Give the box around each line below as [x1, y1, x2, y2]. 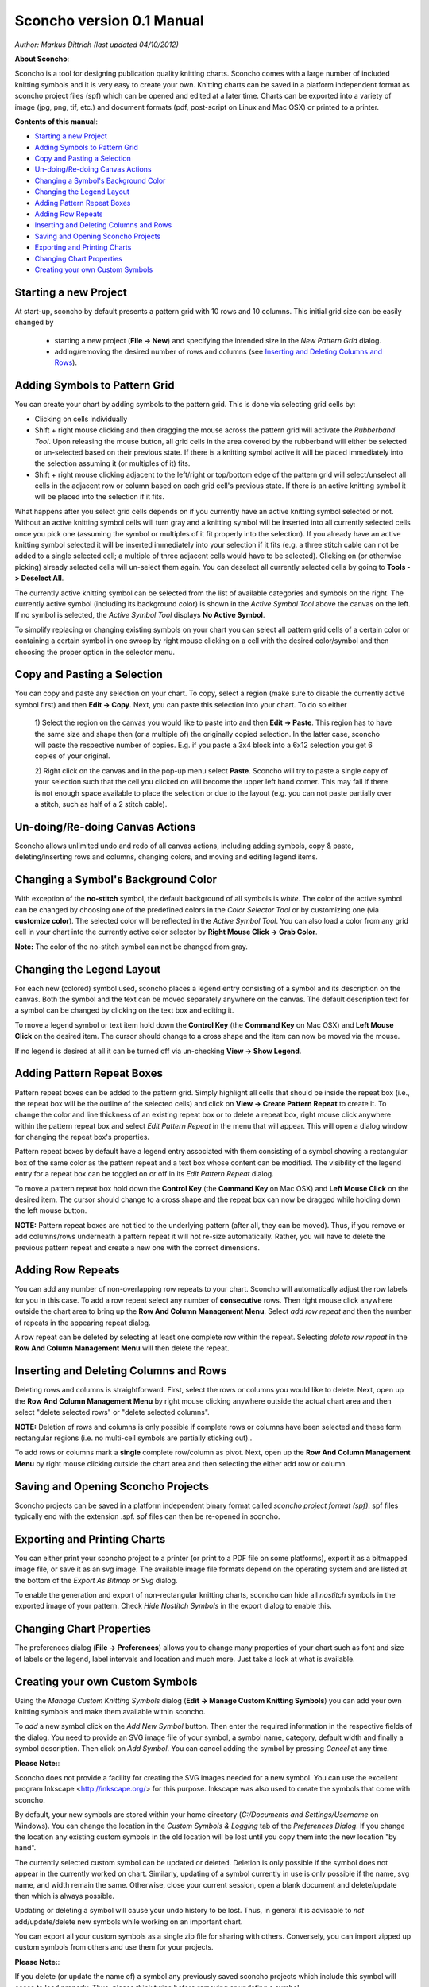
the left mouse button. [14, 1206, 87, 1215]
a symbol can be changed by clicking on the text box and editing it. [14, 1005, 234, 1015]
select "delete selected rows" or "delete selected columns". [14, 1408, 210, 1417]
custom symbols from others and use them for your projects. [14, 1942, 214, 1952]
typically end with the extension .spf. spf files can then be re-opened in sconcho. [14, 1511, 280, 1521]
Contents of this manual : [14, 116, 99, 126]
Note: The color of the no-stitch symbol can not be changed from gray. [14, 942, 248, 951]
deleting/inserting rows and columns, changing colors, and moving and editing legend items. [14, 852, 318, 862]
